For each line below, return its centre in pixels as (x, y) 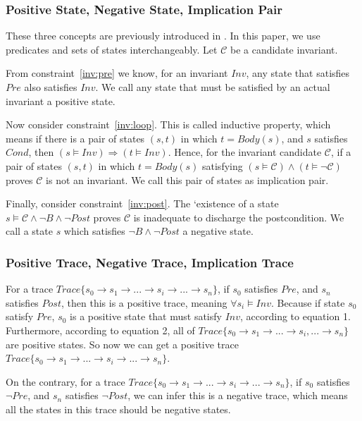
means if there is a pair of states (75, 138)
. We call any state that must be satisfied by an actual (213, 87)
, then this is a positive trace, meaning (144, 302)
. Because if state (308, 302)
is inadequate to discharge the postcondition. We (239, 217)
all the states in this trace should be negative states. (118, 409)
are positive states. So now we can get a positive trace (122, 344)
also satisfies (51, 87)
